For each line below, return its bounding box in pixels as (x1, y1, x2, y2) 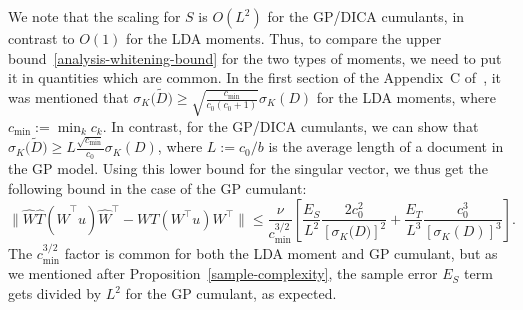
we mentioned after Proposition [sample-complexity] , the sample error (8, 263, 438, 284)
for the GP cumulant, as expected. (125, 283, 337, 304)
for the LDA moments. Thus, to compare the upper (126, 28, 442, 48)
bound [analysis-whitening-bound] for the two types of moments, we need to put (8, 47, 502, 68)
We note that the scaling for (8, 6, 181, 26)
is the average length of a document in (268, 136, 504, 157)
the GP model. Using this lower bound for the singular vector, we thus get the (8, 158, 488, 179)
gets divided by (8, 283, 102, 304)
